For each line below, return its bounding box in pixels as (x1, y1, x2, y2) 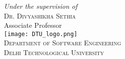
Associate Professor (4, 20, 62, 30)
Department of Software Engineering (4, 38, 121, 48)
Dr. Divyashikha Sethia (4, 10, 76, 20)
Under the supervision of (4, 1, 78, 11)
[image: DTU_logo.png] (4, 30, 78, 38)
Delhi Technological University (4, 47, 104, 58)
